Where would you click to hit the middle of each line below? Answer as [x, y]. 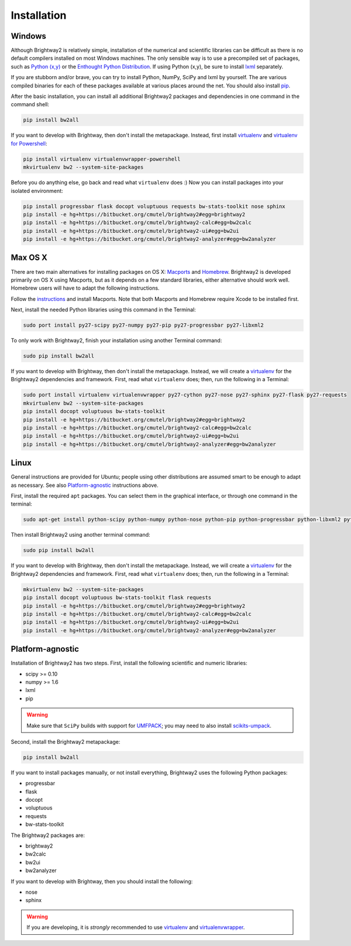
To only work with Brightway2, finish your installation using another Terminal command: [116, 341]
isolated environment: [37, 191]
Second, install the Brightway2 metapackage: [66, 741]
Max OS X [29, 258]
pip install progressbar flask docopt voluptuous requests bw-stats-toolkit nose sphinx [154, 206]
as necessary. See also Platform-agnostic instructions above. [85, 485]
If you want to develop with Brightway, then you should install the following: [102, 881]
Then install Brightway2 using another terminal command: [80, 535]
